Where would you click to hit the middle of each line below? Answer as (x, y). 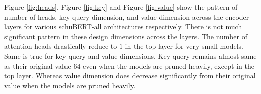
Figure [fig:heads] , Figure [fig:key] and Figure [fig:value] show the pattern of (121, 7)
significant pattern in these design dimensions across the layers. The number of (126, 36)
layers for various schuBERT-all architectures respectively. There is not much (123, 26)
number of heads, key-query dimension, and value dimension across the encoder (127, 16)
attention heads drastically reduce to (61, 46)
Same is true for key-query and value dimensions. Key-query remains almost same (130, 56)
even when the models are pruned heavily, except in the (169, 66)
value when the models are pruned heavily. (70, 85)
